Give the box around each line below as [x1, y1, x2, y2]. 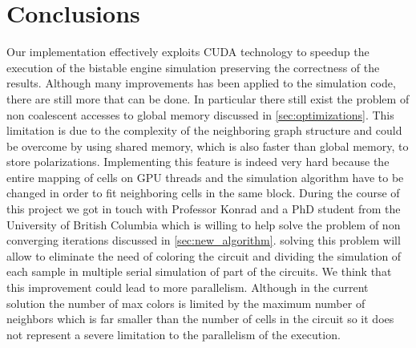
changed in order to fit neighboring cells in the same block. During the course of [6, 184, 400, 201]
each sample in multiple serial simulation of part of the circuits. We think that [6, 263, 392, 280]
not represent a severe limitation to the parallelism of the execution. [6, 326, 341, 342]
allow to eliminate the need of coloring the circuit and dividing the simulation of [6, 247, 402, 264]
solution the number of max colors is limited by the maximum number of [6, 294, 366, 311]
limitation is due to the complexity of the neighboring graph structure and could [6, 122, 402, 139]
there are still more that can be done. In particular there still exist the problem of [6, 90, 410, 107]
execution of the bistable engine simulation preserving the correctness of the [6, 59, 380, 75]
